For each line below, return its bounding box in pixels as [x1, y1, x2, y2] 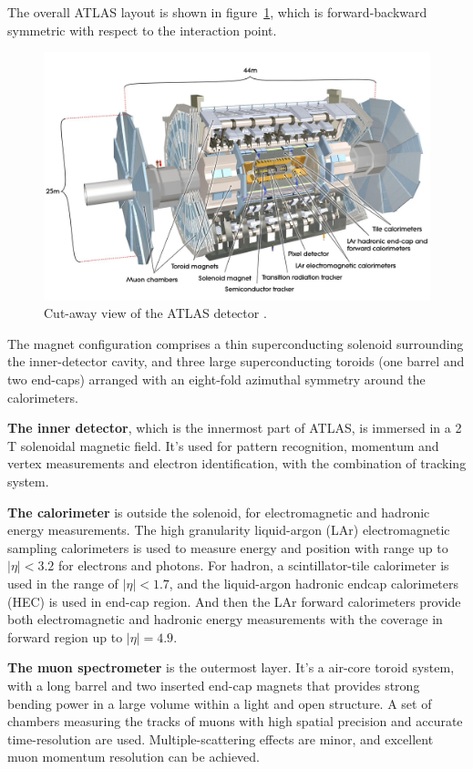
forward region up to [7, 627, 123, 646]
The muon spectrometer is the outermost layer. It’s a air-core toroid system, [7, 658, 455, 677]
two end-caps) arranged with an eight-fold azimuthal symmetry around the [7, 370, 426, 389]
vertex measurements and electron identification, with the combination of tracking [7, 454, 467, 473]
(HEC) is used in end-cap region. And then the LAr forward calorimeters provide [7, 591, 461, 610]
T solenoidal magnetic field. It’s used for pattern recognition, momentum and [7, 436, 439, 455]
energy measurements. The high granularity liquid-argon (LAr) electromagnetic [7, 520, 450, 539]
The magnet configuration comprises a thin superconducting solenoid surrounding [7, 333, 464, 353]
